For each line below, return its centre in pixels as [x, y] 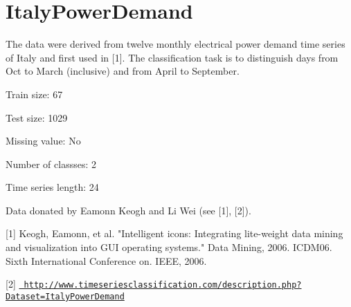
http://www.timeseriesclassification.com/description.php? [163, 285]
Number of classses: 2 [51, 164]
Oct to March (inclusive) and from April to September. [123, 71]
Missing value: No [43, 141]
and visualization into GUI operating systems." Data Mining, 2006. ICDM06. [169, 247]
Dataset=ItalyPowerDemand [65, 296]
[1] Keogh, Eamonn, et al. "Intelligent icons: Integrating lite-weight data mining [174, 233]
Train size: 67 [34, 94]
